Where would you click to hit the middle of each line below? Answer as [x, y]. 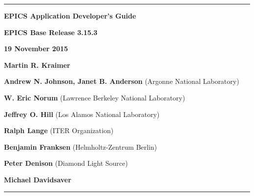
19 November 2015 [36, 49]
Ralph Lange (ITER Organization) [59, 130]
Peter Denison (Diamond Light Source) [66, 163]
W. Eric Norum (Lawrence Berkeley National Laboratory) [95, 97]
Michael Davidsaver [38, 179]
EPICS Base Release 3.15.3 [51, 32]
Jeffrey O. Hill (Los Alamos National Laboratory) [82, 114]
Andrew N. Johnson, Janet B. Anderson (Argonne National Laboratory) [122, 81]
